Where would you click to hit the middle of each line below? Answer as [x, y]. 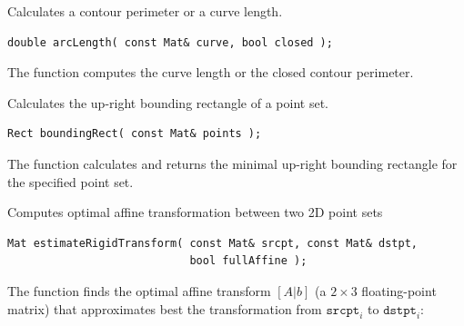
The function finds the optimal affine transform [139, 290]
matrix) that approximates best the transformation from [165, 308]
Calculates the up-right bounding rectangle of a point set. [168, 102]
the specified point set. [71, 181]
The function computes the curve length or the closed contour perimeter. [211, 72]
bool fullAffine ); [248, 261]
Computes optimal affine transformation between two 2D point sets [195, 212]
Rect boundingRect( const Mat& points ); [135, 134]
